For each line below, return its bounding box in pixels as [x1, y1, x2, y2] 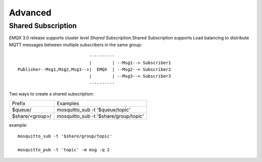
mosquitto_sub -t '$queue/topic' [56, 106, 131, 113]
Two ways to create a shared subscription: [9, 91, 94, 97]
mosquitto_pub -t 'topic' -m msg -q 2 [17, 147, 110, 152]
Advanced [9, 7, 52, 18]
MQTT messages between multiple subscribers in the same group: [9, 42, 143, 48]
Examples [56, 100, 80, 107]
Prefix [12, 100, 26, 107]
